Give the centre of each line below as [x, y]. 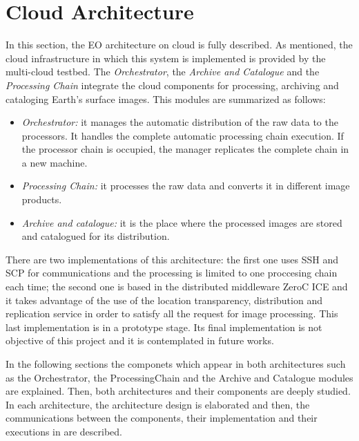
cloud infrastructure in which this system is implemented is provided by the [166, 58]
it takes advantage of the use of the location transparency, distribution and [164, 300]
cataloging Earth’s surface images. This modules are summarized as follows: [166, 98]
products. [42, 199]
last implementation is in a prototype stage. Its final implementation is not [164, 327]
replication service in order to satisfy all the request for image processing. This [172, 313]
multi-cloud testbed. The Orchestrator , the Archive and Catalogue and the [163, 72]
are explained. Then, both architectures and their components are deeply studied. [178, 391]
